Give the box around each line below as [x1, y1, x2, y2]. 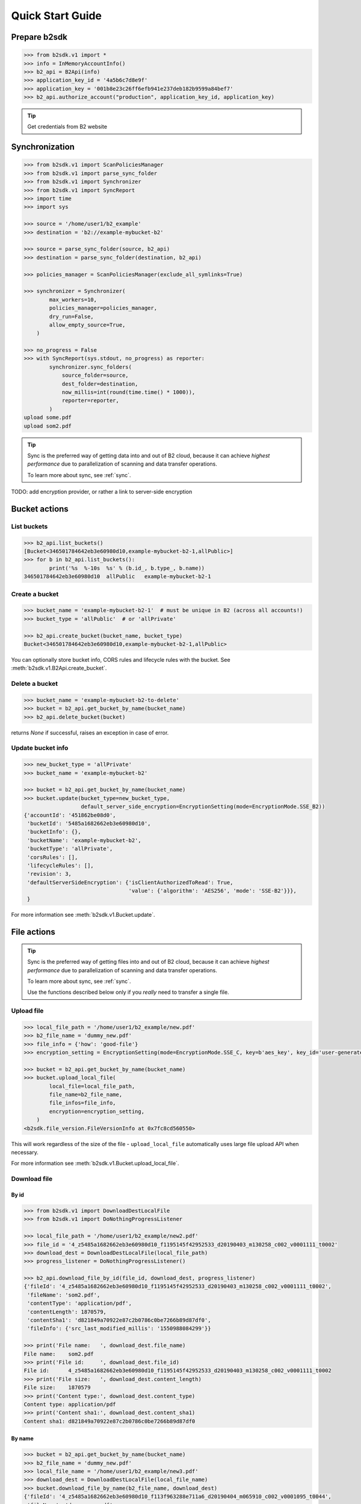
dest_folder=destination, [61, 380, 138, 387]
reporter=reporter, [61, 397, 120, 404]
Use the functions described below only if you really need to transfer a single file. [27, 988, 229, 996]
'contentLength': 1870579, [27, 1308, 106, 1315]
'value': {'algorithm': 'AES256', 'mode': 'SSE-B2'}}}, [128, 887, 297, 895]
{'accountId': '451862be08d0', [23, 812, 117, 818]
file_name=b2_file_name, [49, 1091, 123, 1098]
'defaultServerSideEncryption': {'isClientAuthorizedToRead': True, [27, 879, 233, 886]
